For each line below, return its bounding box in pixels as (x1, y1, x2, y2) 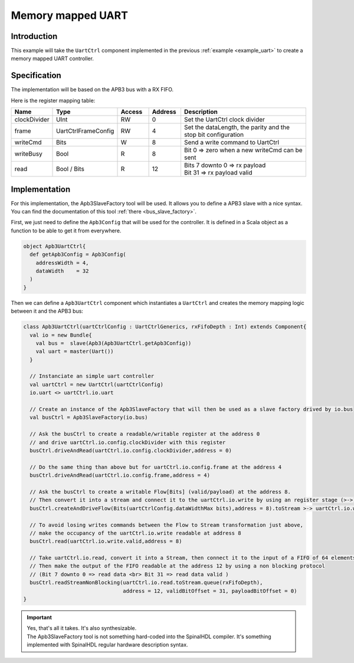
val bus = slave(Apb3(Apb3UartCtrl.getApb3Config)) (35, 340, 192, 346)
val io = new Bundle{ (29, 331, 93, 339)
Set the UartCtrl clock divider (183, 116, 265, 124)
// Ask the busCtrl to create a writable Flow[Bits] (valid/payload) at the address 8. (29, 488, 291, 495)
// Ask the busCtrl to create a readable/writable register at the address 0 (29, 431, 260, 438)
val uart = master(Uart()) (35, 348, 114, 355)
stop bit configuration (183, 130, 244, 139)
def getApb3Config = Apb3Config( (29, 251, 126, 258)
